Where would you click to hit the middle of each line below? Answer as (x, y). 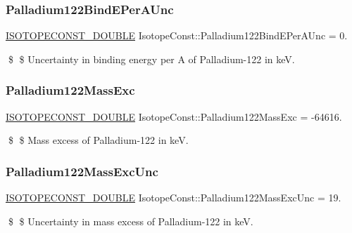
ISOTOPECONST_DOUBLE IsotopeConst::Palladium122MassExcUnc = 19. (174, 198)
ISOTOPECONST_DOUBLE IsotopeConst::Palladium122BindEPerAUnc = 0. (177, 35)
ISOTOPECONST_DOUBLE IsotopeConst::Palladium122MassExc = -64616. (174, 116)
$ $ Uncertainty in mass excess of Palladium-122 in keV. (131, 221)
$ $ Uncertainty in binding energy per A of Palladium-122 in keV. (151, 59)
